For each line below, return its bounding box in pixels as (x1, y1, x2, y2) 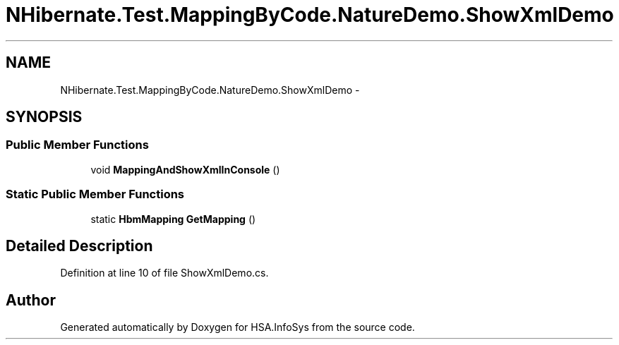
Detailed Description (6, 236, 153, 255)
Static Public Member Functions (6, 187, 185, 202)
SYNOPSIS (6, 108, 83, 126)
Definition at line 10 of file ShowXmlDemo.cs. (60, 267, 269, 279)
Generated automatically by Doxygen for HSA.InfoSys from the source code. (60, 321, 415, 334)
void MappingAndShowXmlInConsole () (90, 163, 280, 176)
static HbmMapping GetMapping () (90, 212, 256, 225)
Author (6, 291, 56, 309)
